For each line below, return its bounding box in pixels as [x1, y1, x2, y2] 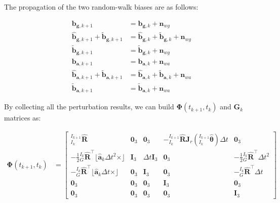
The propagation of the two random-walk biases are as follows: [4, 2, 198, 12]
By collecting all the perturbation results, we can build [4, 101, 174, 112]
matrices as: [4, 112, 41, 123]
